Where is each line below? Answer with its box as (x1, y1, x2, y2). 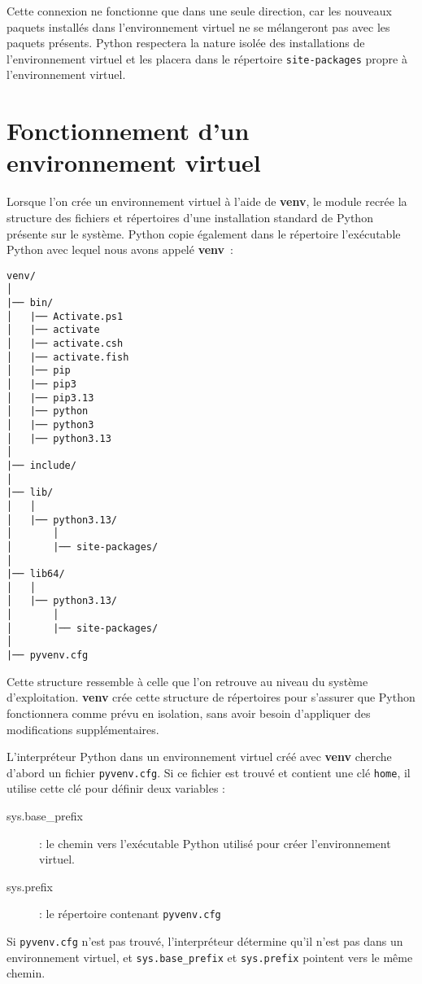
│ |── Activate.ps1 (7, 310, 124, 322)
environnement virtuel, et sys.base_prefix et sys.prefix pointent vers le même (7, 948, 413, 965)
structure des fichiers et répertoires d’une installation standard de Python (7, 208, 373, 225)
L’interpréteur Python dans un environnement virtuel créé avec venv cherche (7, 748, 392, 765)
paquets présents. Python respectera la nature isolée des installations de (7, 34, 365, 51)
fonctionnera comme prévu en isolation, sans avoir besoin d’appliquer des (7, 704, 371, 721)
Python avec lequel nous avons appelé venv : (7, 241, 233, 258)
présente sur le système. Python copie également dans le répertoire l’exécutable (7, 225, 401, 242)
